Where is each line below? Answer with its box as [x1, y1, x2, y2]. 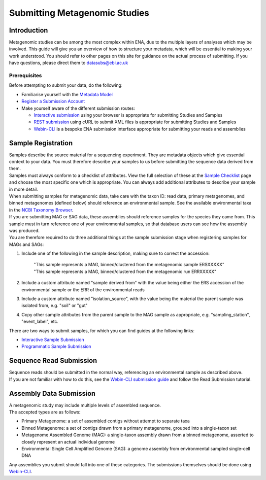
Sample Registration [9, 138, 73, 147]
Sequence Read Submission [9, 356, 97, 365]
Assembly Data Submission [9, 389, 96, 398]
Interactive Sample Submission [21, 337, 84, 343]
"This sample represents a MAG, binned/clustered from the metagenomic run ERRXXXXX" [33, 269, 217, 274]
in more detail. [9, 186, 38, 192]
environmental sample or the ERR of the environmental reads [21, 286, 145, 293]
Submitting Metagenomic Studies [9, 7, 150, 18]
